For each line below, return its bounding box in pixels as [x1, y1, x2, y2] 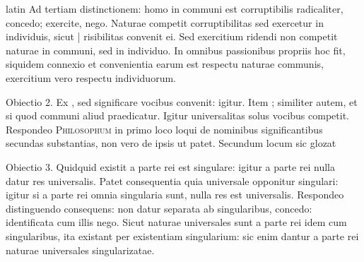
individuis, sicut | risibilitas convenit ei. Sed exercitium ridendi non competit [6, 29, 338, 44]
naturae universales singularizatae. [6, 242, 155, 257]
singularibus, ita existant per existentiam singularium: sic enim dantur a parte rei [6, 228, 359, 243]
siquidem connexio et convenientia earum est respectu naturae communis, [6, 56, 324, 71]
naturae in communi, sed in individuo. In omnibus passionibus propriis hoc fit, [6, 42, 346, 57]
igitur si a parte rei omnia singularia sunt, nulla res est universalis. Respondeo [6, 187, 344, 202]
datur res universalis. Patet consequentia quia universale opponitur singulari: [6, 173, 339, 188]
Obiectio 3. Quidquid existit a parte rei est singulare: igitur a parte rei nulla [6, 159, 336, 174]
